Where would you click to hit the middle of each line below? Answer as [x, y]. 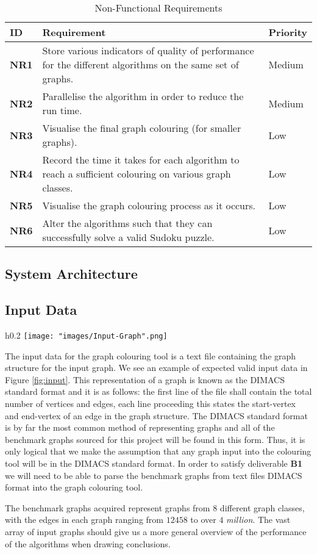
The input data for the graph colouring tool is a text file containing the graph [151, 355]
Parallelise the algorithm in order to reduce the [143, 96]
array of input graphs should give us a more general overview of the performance [156, 531]
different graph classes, [262, 507]
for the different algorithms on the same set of [141, 64]
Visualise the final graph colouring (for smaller [142, 128]
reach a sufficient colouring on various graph [137, 174]
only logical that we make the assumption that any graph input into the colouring [158, 451]
